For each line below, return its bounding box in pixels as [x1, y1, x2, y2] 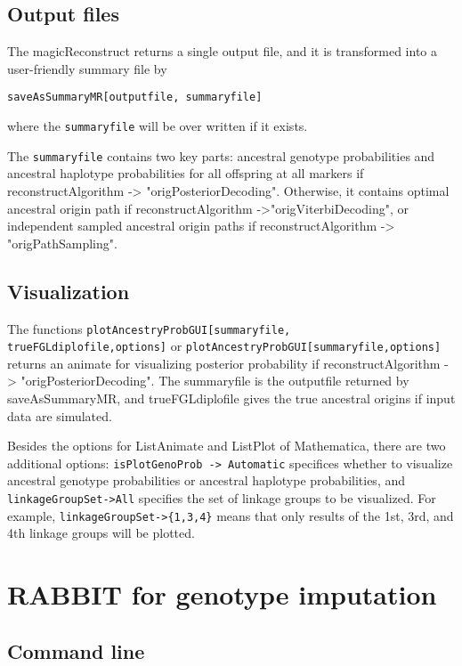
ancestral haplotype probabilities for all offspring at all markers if [7, 164, 364, 183]
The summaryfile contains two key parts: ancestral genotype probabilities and [7, 146, 435, 165]
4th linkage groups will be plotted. [7, 524, 195, 542]
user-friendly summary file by [7, 59, 167, 77]
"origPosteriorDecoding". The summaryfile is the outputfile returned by [20, 371, 409, 390]
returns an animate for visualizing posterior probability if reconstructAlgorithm [7, 353, 441, 372]
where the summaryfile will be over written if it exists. [7, 117, 308, 135]
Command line [7, 637, 145, 664]
